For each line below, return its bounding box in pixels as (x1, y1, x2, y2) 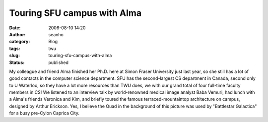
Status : (9, 60, 25, 65)
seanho (48, 31, 64, 37)
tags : (9, 45, 20, 52)
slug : (9, 53, 20, 59)
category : (9, 39, 30, 45)
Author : (9, 31, 26, 37)
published (48, 60, 69, 65)
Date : (9, 25, 21, 31)
